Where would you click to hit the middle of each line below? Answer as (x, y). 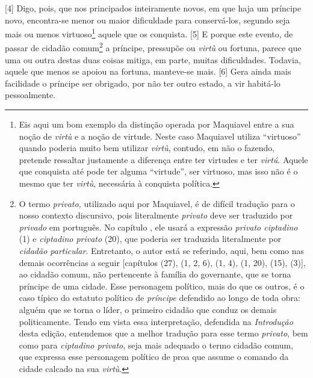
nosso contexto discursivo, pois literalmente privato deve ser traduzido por (156, 215)
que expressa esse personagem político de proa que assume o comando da (154, 357)
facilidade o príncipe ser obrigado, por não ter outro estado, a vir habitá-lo (143, 83)
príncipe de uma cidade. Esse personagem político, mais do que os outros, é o (162, 286)
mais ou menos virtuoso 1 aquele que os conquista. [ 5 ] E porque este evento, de (149, 33)
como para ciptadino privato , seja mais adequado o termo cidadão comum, (156, 345)
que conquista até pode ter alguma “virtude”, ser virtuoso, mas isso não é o (158, 171)
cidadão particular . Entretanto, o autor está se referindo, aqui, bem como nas (162, 250)
